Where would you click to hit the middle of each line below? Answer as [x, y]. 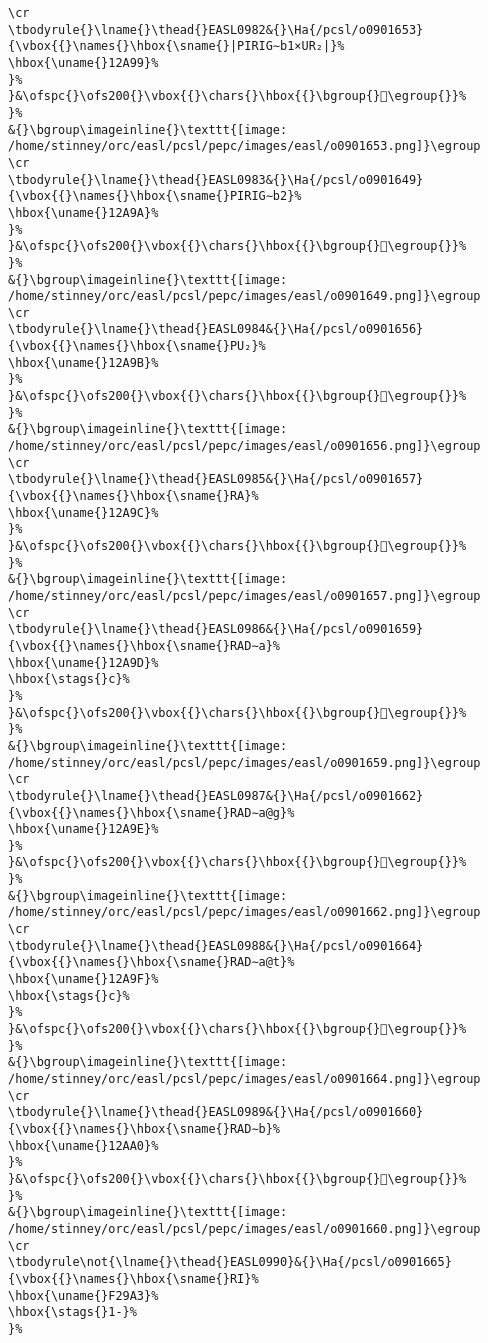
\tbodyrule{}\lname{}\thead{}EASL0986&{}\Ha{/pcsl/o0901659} [216, 629]
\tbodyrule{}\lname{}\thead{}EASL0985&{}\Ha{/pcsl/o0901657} [216, 479]
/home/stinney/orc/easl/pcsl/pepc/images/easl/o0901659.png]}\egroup [244, 762]
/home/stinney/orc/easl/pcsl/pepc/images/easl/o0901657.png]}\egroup [244, 595]
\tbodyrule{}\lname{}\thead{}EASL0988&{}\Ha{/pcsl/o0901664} [216, 945]
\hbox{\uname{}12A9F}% [83, 979]
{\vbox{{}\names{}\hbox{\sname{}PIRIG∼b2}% [155, 196]
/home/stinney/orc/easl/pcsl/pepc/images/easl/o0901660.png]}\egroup [244, 1228]
